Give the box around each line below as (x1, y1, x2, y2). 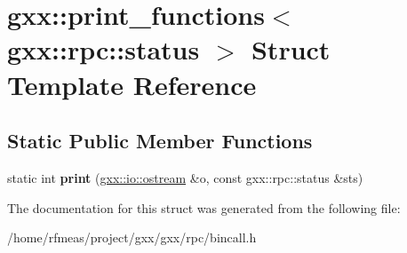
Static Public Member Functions (7, 127, 313, 154)
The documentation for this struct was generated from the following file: (7, 198, 401, 217)
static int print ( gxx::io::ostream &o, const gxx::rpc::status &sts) (7, 168, 363, 186)
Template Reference (7, 66, 257, 102)
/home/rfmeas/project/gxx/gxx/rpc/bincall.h (7, 228, 257, 247)
